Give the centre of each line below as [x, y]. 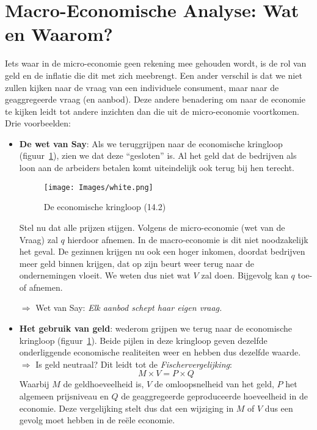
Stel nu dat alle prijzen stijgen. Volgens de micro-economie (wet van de [152, 227]
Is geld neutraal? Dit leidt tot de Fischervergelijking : [134, 364]
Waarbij [34, 384]
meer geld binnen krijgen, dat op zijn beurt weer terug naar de [137, 263]
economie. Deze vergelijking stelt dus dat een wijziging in [126, 408]
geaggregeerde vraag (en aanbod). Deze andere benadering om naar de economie [155, 99]
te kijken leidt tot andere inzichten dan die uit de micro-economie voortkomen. [152, 111]
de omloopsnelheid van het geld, [214, 384]
